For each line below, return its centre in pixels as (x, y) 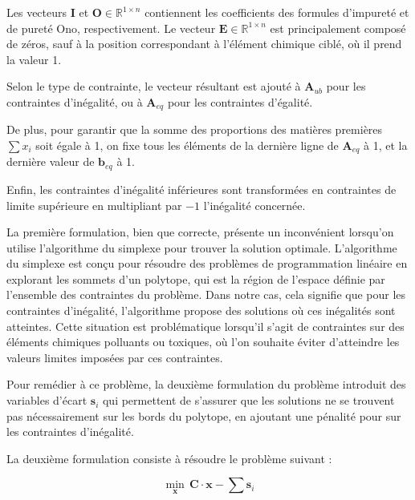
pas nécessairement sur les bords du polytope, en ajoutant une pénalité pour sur (204, 415)
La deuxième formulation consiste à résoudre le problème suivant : (169, 458)
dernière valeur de (51, 161)
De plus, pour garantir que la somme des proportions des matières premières (195, 129)
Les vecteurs (37, 12)
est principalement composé (338, 28)
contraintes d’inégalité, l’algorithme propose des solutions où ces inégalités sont (201, 310)
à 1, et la (386, 145)
